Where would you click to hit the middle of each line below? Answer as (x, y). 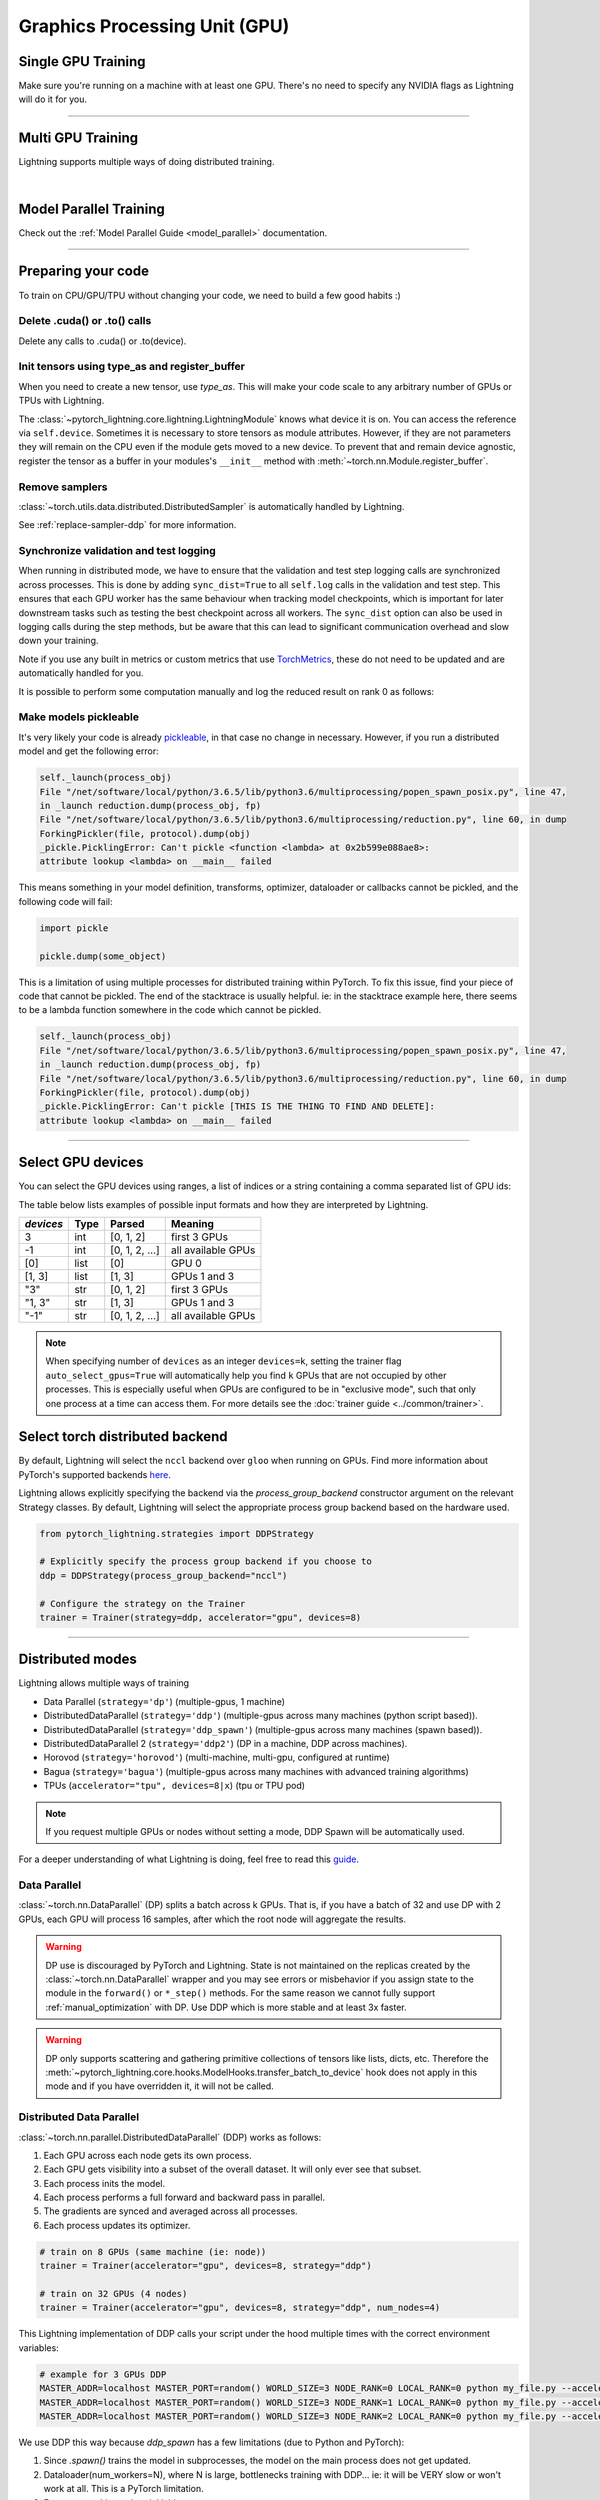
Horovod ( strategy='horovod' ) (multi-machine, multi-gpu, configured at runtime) (216, 1757)
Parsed (127, 1223)
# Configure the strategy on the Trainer (142, 1603)
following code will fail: (66, 901)
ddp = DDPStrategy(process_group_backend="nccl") (163, 1575)
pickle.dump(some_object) (103, 956)
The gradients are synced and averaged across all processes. (171, 2211)
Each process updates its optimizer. (117, 2225)
